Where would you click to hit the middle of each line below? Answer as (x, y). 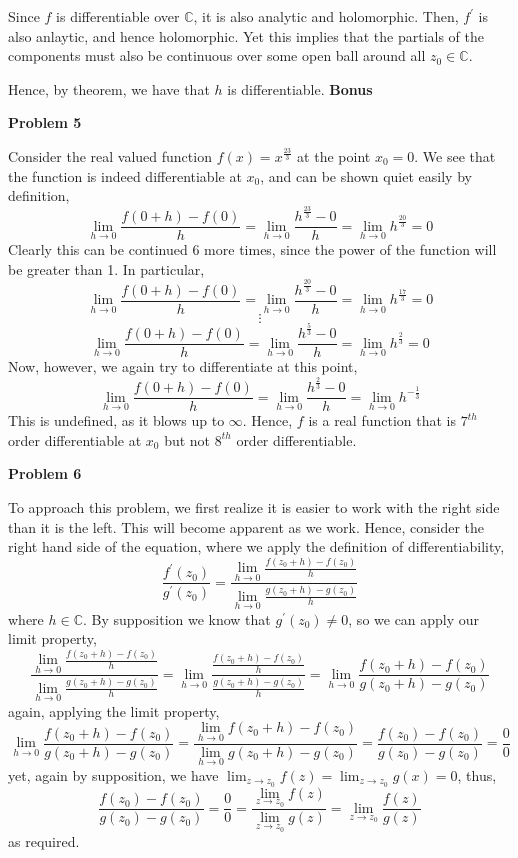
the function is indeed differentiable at (125, 175)
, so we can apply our (414, 618)
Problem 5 (45, 122)
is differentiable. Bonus (300, 88)
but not (187, 439)
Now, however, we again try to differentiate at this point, (183, 366)
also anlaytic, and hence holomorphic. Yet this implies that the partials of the (246, 35)
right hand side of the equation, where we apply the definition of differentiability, (256, 546)
